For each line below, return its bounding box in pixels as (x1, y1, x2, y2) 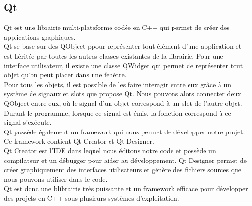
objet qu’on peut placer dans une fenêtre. (4, 70, 126, 80)
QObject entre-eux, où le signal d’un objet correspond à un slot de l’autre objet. (4, 98, 242, 108)
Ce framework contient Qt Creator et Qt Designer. (4, 136, 154, 146)
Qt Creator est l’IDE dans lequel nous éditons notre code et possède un (4, 145, 216, 155)
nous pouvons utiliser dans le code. (4, 174, 108, 184)
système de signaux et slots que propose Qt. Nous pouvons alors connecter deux (4, 88, 241, 99)
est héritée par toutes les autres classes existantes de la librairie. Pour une (4, 50, 223, 60)
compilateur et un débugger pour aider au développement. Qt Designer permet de (4, 155, 247, 165)
